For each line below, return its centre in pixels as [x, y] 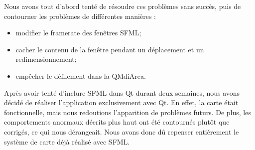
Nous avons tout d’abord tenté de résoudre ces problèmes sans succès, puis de [123, 6]
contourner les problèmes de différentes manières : [80, 16]
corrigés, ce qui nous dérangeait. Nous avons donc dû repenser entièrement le [122, 131]
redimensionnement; [46, 59]
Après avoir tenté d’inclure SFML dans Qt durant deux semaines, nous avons [122, 92]
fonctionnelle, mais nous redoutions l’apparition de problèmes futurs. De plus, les [127, 112]
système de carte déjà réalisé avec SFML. [67, 141]
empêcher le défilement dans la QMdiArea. [81, 75]
